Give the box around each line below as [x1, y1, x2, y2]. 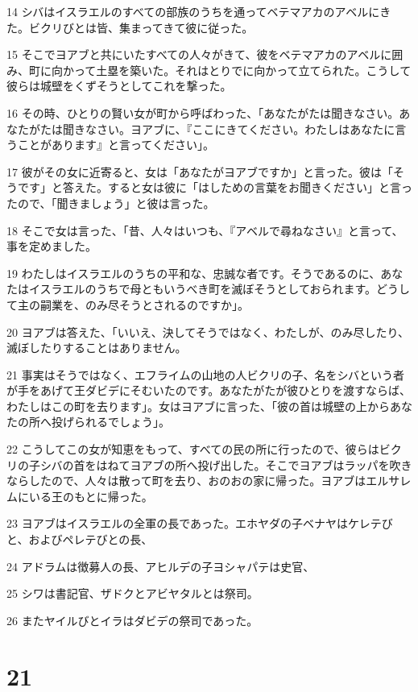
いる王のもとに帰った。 [28, 487, 153, 504]
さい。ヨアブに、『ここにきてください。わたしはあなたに [96, 120, 395, 137]
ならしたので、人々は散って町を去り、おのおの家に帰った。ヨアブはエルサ [6, 472, 400, 489]
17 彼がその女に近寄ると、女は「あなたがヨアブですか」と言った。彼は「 [6, 163, 394, 180]
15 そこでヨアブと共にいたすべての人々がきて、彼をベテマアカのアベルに [6, 46, 392, 63]
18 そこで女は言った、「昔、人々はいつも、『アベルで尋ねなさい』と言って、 [6, 222, 404, 238]
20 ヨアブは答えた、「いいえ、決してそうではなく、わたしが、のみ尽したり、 [6, 323, 409, 340]
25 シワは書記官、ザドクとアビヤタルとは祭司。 [6, 585, 259, 602]
